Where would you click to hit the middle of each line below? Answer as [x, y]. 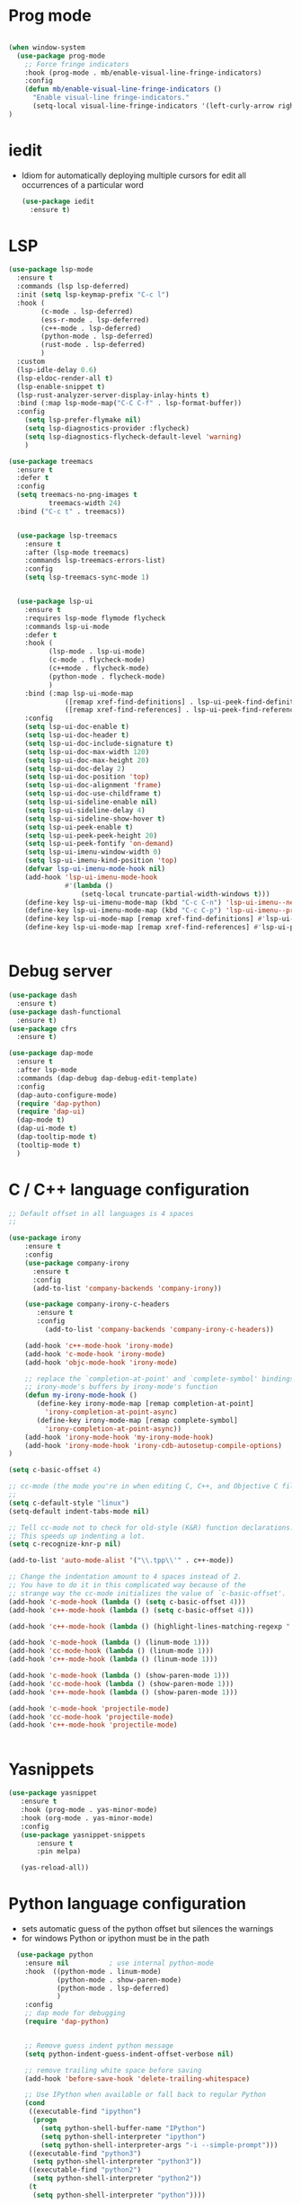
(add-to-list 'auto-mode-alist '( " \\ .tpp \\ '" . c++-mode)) [121, 1560]
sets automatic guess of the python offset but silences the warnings [147, 1929]
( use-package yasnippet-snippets [83, 1834]
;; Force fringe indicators [77, 64]
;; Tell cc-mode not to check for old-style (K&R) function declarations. [151, 1528]
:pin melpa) [59, 1852]
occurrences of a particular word [83, 184]
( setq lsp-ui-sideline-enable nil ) [91, 802]
